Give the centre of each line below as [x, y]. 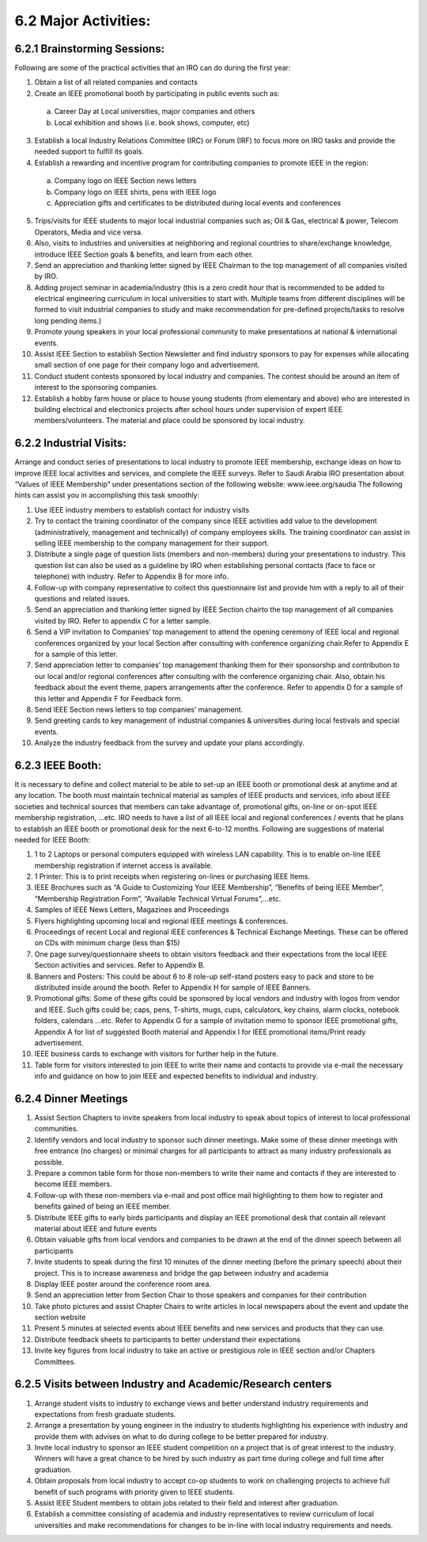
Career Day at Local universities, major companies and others [155, 112]
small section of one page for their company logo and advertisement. [147, 365]
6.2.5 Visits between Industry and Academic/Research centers [173, 1384]
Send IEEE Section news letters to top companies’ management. [139, 709]
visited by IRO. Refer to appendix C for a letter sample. [123, 620]
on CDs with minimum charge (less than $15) [108, 943]
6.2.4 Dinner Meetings [71, 1099]
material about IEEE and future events [96, 1228]
